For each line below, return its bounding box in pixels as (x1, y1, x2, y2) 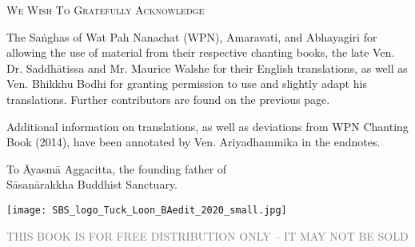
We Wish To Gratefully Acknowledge (6, 2, 205, 18)
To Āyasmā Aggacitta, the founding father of (6, 160, 227, 177)
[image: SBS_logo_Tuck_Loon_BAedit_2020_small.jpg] (6, 204, 287, 216)
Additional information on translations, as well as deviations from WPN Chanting (6, 118, 409, 134)
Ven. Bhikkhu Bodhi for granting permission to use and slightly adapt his (6, 75, 367, 92)
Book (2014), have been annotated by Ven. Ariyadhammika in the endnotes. (6, 133, 381, 150)
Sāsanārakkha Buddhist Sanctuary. (6, 176, 178, 193)
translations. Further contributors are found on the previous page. (6, 90, 330, 107)
